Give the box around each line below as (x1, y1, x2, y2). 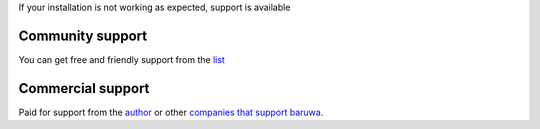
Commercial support (18, 80, 150, 97)
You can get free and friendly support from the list (18, 53, 225, 65)
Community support (18, 27, 148, 44)
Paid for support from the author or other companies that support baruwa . (18, 106, 324, 118)
